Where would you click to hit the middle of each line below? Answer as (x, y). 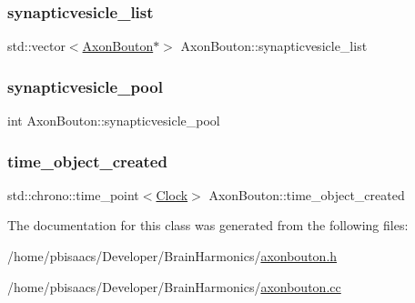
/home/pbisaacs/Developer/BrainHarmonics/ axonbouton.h (172, 256)
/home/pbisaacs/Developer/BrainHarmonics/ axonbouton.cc (174, 286)
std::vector (36, 46)
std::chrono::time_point (73, 194)
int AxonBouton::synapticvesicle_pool (114, 121)
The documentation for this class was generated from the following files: (208, 225)
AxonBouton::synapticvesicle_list (274, 46)
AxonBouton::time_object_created (307, 194)
